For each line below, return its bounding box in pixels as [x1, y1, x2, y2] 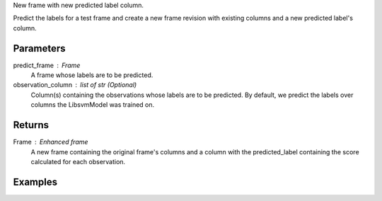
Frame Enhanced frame [13, 138, 88, 147]
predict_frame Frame [13, 61, 81, 69]
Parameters [13, 42, 66, 54]
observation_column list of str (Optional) [13, 81, 137, 89]
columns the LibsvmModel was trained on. [30, 100, 155, 109]
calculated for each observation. [30, 157, 126, 166]
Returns [13, 119, 50, 131]
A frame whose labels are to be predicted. [30, 71, 154, 79]
